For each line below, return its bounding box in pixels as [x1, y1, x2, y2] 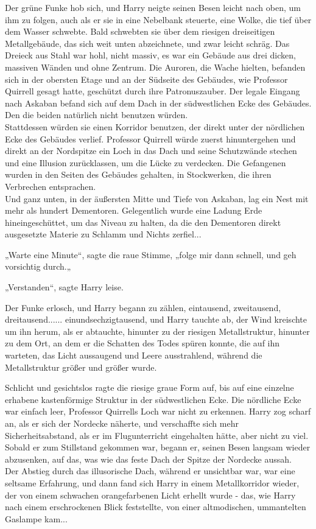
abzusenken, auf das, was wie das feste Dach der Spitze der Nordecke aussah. [5, 452, 292, 465]
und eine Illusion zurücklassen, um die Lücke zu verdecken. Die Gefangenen [5, 156, 286, 169]
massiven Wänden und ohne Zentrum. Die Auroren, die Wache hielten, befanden [5, 60, 306, 73]
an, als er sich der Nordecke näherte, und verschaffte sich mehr [5, 417, 239, 429]
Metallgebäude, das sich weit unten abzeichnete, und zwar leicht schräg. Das [5, 37, 290, 49]
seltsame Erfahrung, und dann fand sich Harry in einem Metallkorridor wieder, [5, 476, 300, 489]
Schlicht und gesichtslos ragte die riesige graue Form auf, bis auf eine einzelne [5, 381, 294, 394]
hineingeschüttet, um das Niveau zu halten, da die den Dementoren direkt [5, 215, 281, 228]
